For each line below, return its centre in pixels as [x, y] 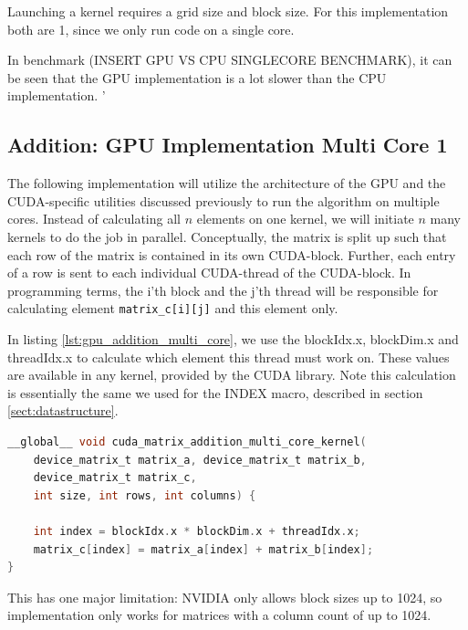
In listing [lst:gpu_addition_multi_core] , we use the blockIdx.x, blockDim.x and [233, 338]
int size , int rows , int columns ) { [145, 495]
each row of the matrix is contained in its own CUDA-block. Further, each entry [232, 254]
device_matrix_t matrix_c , [115, 478]
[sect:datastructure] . [63, 410]
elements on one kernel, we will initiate [305, 219]
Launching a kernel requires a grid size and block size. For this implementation [228, 11]
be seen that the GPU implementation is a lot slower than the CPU [197, 77]
